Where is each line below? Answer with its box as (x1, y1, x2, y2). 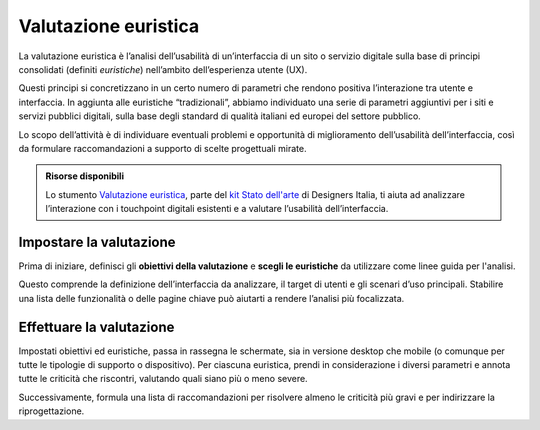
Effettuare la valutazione (18, 318, 175, 335)
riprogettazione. (18, 405, 85, 417)
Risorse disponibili (45, 170, 125, 182)
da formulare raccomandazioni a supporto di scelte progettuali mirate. (18, 142, 307, 154)
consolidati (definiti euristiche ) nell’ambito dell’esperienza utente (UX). (18, 63, 308, 75)
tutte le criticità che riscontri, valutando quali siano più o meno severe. (18, 373, 309, 385)
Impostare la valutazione (18, 233, 176, 250)
